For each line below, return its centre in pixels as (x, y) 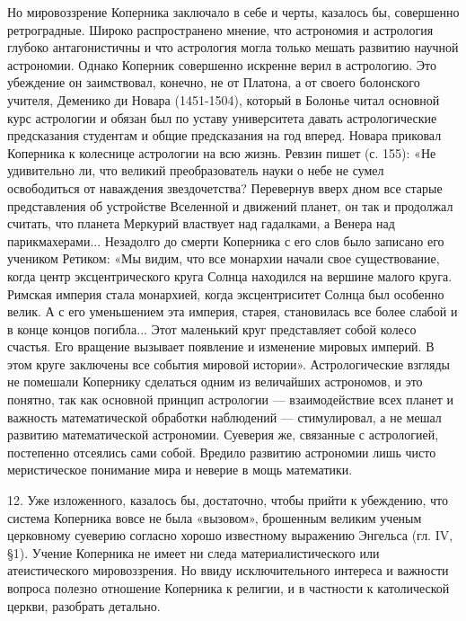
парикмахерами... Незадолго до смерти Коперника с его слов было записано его (226, 240)
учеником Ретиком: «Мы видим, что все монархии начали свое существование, (224, 258)
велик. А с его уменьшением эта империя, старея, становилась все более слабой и (233, 311)
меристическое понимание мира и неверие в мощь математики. (180, 470)
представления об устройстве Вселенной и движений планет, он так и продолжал (230, 205)
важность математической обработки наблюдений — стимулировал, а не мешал (224, 417)
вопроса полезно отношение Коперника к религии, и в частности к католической (229, 588)
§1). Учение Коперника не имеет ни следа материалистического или (193, 552)
